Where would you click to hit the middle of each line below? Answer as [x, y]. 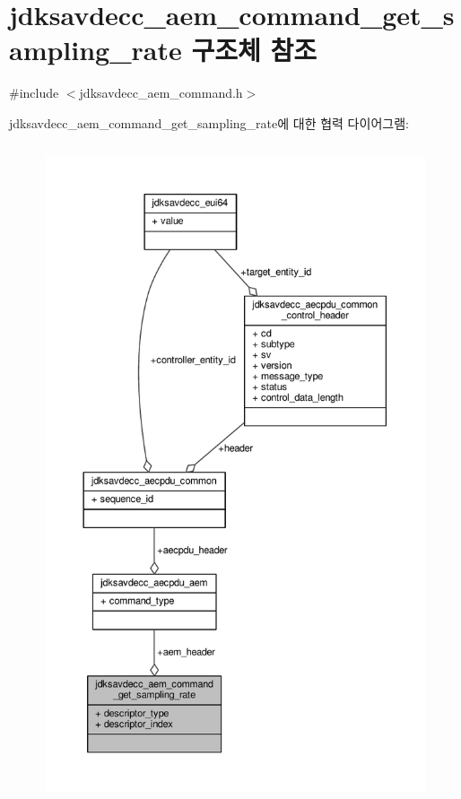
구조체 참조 [254, 50]
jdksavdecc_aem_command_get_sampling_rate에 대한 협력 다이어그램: [209, 122]
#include [34, 93]
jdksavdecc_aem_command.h [161, 93]
